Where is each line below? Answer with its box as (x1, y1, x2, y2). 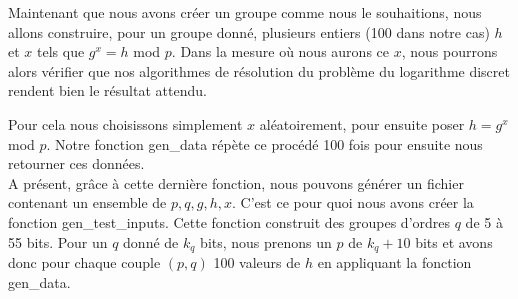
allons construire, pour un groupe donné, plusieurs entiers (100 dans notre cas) (8, 21, 490, 42)
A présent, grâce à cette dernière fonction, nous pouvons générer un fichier (8, 172, 464, 193)
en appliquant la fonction (317, 251, 472, 272)
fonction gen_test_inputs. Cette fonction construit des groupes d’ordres (8, 211, 451, 232)
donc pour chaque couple (8, 251, 161, 272)
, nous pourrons (401, 41, 498, 62)
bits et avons (415, 231, 493, 252)
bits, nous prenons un (200, 231, 332, 252)
